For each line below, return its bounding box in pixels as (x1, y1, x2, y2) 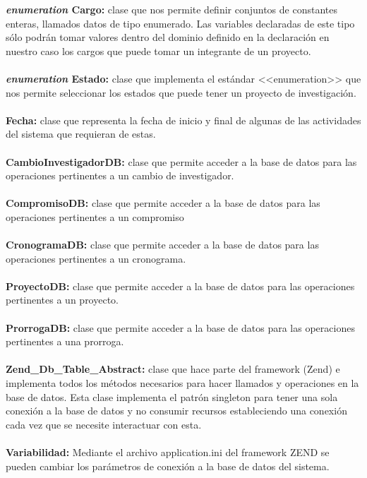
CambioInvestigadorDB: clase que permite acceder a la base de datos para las (6, 154, 357, 169)
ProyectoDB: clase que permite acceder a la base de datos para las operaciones (6, 278, 355, 293)
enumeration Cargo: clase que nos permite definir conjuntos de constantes (6, 2, 337, 16)
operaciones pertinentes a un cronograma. (6, 251, 186, 265)
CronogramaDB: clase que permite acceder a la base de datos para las (6, 237, 319, 252)
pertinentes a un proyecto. (6, 292, 119, 307)
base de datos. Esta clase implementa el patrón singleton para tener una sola (6, 389, 338, 404)
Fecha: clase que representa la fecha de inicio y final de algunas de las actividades (6, 112, 361, 127)
